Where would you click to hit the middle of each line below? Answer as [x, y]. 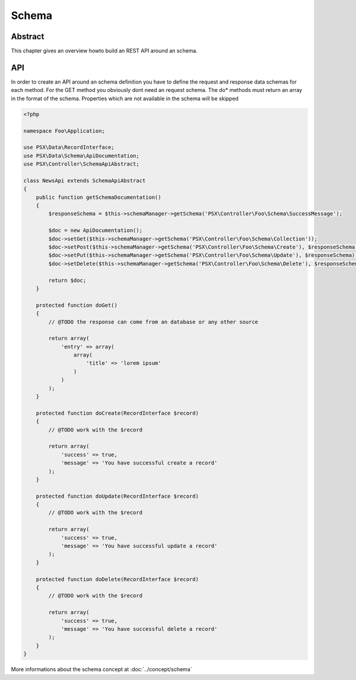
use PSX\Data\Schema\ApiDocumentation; [81, 155]
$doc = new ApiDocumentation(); [95, 231]
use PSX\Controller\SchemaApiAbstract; [81, 164]
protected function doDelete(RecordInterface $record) [117, 579]
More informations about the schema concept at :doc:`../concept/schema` [101, 669]
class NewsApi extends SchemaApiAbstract [85, 180]
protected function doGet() [77, 305]
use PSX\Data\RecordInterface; [69, 147]
